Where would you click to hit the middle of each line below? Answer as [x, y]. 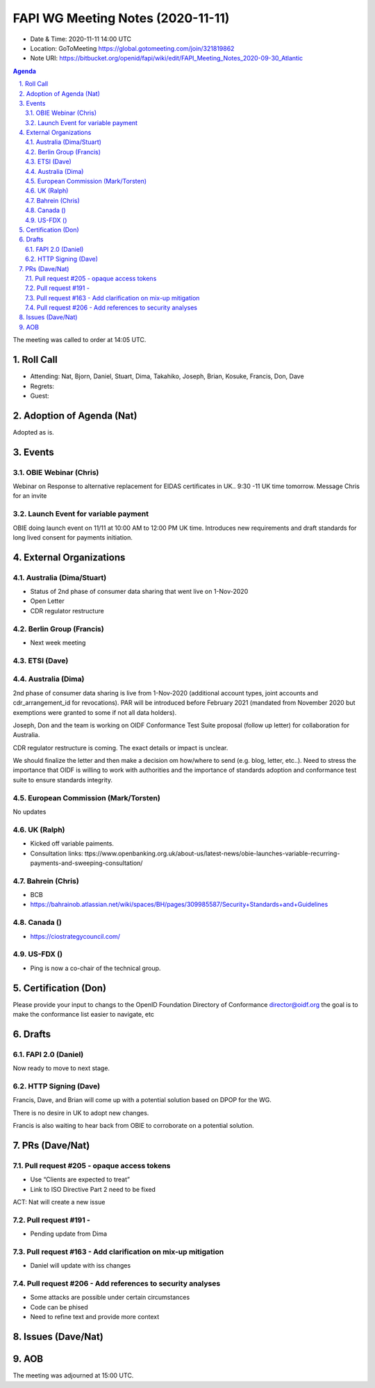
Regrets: [42, 386]
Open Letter [48, 601]
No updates [30, 812]
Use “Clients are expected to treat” [80, 1179]
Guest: [40, 396]
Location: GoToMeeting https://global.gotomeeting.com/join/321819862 [132, 48]
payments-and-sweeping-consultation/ [86, 863]
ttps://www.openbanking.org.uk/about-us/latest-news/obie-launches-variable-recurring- [212, 853]
